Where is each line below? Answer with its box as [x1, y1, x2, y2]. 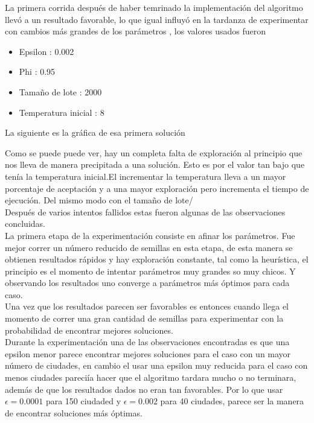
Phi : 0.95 [19, 65, 56, 78]
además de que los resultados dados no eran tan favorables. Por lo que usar [5, 383, 283, 395]
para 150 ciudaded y [45, 395, 121, 407]
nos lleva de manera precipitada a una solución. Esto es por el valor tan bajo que [5, 158, 305, 171]
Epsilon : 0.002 [19, 45, 74, 57]
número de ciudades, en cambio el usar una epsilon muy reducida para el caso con [5, 359, 308, 372]
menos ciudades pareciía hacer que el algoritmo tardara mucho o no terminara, [5, 371, 296, 384]
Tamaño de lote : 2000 [19, 85, 102, 98]
